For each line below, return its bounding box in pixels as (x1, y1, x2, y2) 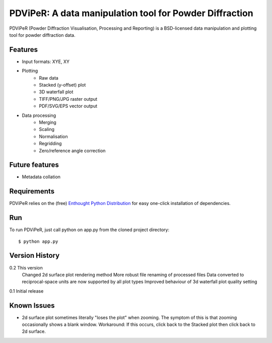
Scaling (39, 126, 55, 132)
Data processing (22, 112, 56, 118)
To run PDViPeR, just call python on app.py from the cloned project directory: (9, 227, 170, 233)
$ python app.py (18, 238, 58, 244)
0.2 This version (9, 264, 43, 270)
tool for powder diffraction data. (9, 32, 76, 38)
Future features (9, 161, 59, 169)
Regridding (39, 141, 62, 147)
